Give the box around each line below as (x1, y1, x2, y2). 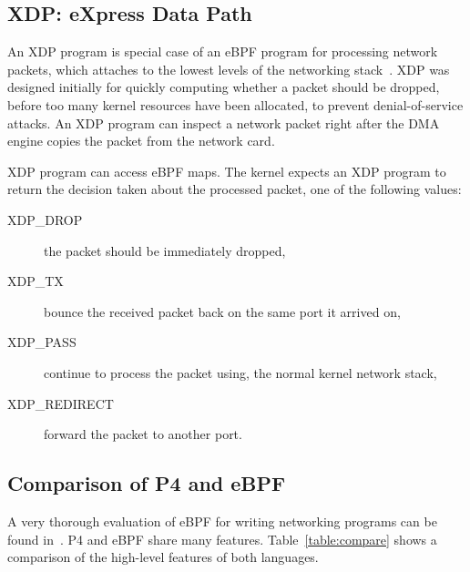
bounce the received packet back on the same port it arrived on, (44, 301, 401, 321)
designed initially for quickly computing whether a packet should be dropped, (7, 77, 440, 97)
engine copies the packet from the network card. (7, 131, 275, 150)
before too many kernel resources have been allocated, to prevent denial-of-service (7, 95, 464, 114)
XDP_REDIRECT (7, 393, 114, 413)
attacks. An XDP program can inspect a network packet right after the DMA (7, 113, 440, 132)
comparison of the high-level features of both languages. (7, 547, 319, 567)
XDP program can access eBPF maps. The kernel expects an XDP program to (7, 161, 446, 180)
